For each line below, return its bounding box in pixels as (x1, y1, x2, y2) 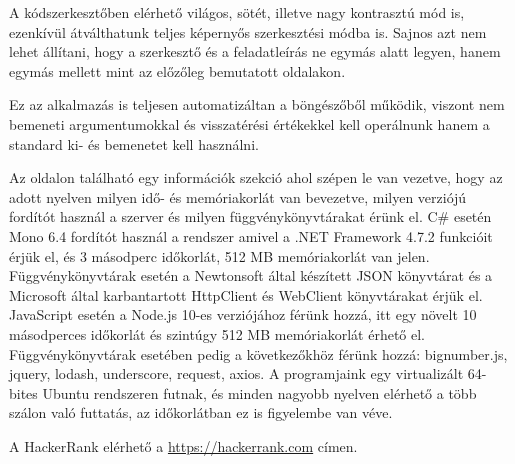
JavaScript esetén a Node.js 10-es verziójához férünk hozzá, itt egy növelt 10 (9, 304, 477, 325)
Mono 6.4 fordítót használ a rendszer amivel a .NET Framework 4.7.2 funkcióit (9, 225, 493, 246)
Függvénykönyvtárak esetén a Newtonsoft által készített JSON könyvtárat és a (9, 265, 493, 286)
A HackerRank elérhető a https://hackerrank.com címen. (9, 435, 358, 456)
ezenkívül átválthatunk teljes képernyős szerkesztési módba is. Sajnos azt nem (9, 21, 487, 42)
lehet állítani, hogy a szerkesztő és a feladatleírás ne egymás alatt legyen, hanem (9, 41, 501, 62)
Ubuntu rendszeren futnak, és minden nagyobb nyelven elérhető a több (42, 382, 477, 403)
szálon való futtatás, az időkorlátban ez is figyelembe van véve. (9, 402, 393, 423)
